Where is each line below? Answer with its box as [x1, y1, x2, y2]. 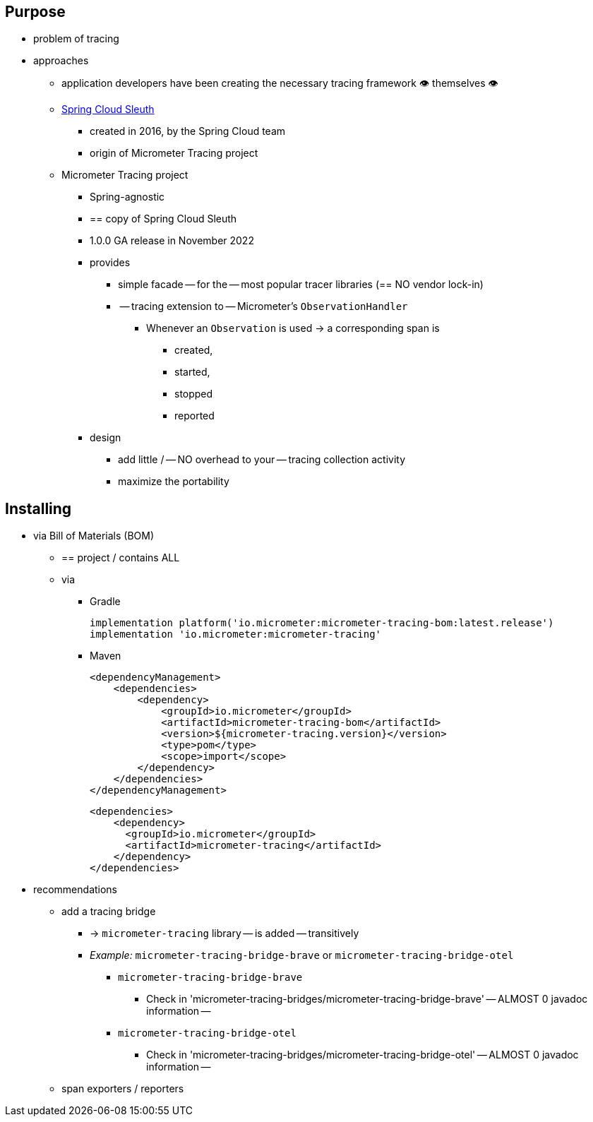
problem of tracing [33, 32, 119, 45]
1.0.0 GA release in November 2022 [90, 234, 254, 247]
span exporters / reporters [61, 1082, 184, 1095]
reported [174, 410, 215, 422]
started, [174, 366, 210, 378]
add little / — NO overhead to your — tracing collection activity [118, 453, 406, 466]
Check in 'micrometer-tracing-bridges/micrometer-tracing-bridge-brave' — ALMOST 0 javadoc [146, 993, 588, 1005]
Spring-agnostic [90, 191, 165, 203]
